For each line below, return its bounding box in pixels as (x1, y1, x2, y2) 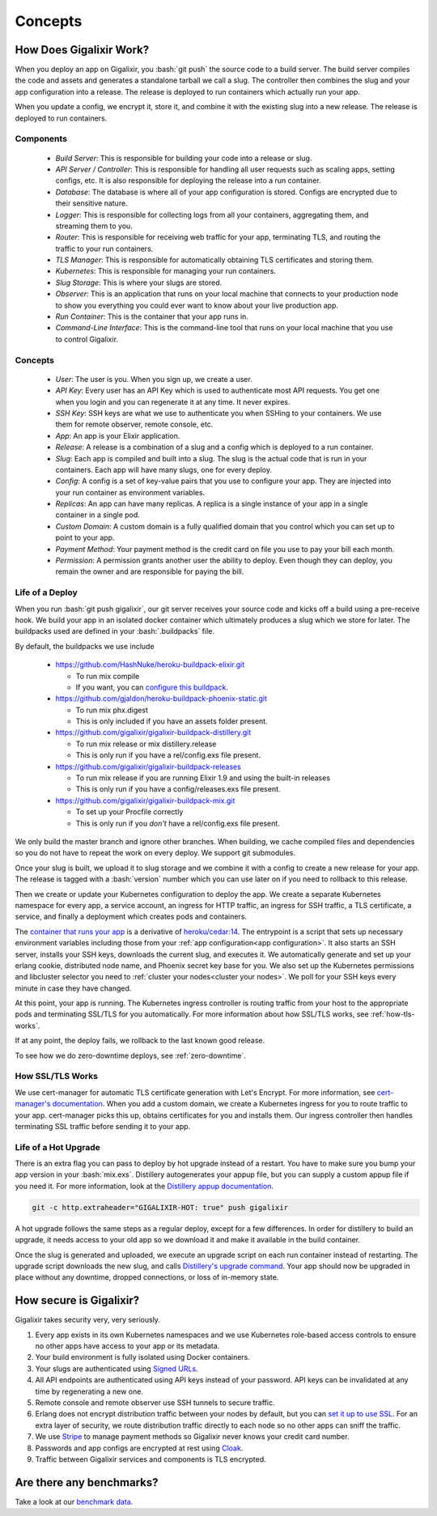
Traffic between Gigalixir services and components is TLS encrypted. (35, 1454, 266, 1464)
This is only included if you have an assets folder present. (75, 716, 268, 726)
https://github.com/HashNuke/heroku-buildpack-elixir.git (55, 660, 245, 669)
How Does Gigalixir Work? (15, 43, 150, 57)
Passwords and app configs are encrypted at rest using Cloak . (35, 1443, 244, 1453)
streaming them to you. (55, 221, 133, 231)
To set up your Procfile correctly (75, 807, 184, 817)
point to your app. (55, 533, 115, 542)
